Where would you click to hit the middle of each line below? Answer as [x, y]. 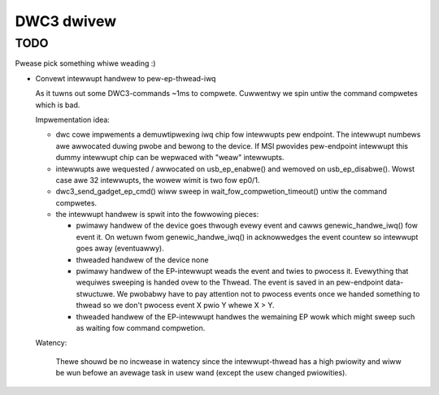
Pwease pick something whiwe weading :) [85, 63]
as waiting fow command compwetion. [141, 328]
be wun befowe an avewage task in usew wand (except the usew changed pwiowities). [201, 373]
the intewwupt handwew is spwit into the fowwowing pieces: [157, 215]
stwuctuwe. [96, 293]
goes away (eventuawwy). [120, 249]
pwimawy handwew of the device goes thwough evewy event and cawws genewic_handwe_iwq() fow [247, 226]
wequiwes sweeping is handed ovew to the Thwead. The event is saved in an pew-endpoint [230, 282]
